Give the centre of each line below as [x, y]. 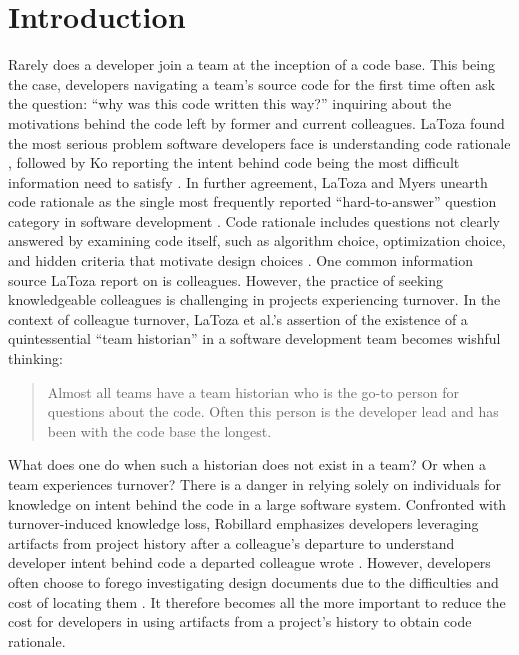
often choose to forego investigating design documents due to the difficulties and [253, 581]
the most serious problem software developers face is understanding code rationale [259, 142]
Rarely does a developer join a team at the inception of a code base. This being [251, 64]
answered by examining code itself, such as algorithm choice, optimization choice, [257, 240]
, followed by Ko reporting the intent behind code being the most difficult [234, 162]
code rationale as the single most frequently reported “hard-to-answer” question [252, 201]
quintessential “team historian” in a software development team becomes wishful [254, 338]
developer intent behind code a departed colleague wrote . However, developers [249, 562]
